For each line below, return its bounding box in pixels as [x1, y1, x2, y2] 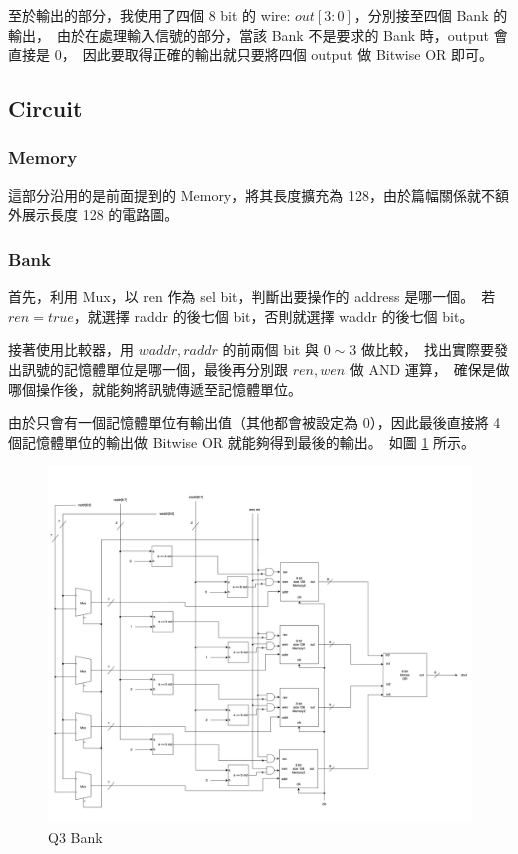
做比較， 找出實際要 [360, 339, 494, 360]
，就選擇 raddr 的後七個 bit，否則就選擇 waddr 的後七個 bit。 [73, 305, 474, 326]
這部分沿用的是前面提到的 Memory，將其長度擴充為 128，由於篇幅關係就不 [8, 184, 495, 205]
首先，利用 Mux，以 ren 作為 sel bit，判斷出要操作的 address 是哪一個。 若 [8, 286, 496, 307]
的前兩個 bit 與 [222, 339, 319, 360]
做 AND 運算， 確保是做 [349, 358, 510, 379]
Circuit [8, 93, 83, 124]
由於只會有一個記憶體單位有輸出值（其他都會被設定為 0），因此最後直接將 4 [8, 412, 501, 433]
